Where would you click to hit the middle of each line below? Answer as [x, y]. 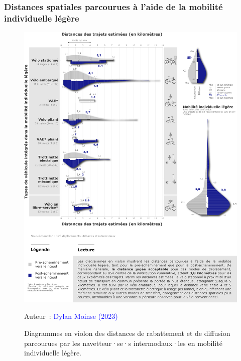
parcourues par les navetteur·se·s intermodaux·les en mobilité [123, 343]
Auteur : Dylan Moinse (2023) [71, 316]
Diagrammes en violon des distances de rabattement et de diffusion [127, 333]
